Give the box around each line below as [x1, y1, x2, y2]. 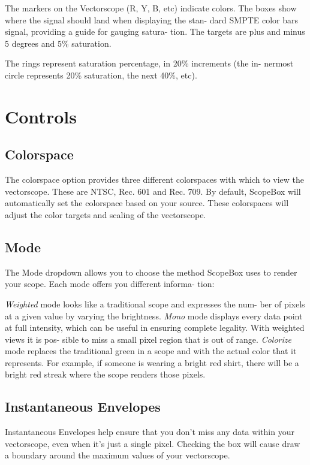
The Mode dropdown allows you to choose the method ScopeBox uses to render [5, 265, 297, 278]
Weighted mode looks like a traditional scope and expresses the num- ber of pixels [5, 297, 305, 310]
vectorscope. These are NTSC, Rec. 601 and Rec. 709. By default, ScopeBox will [5, 185, 301, 197]
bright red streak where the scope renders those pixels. [5, 368, 206, 381]
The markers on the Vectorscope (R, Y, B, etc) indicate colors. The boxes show [5, 2, 297, 14]
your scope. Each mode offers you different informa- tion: [5, 277, 215, 290]
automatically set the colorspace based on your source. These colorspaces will [5, 197, 289, 209]
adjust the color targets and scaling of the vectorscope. [5, 208, 206, 221]
